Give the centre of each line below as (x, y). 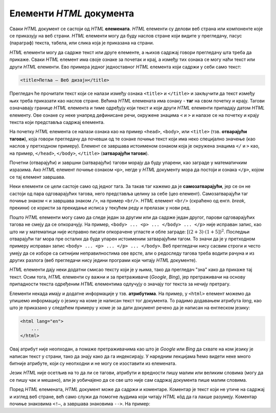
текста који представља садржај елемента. (57, 122)
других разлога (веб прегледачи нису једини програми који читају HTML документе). (103, 260)
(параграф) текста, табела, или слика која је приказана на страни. (82, 43)
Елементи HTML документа (72, 13)
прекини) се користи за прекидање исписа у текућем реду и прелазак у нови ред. (100, 208)
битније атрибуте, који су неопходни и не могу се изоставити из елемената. (93, 363)
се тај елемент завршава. (38, 177)
